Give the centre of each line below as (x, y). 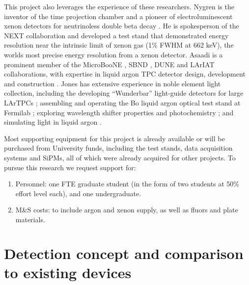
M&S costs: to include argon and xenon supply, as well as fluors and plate (127, 210)
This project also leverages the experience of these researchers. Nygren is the (119, 6)
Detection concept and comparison (124, 253)
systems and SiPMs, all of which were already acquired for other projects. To (120, 157)
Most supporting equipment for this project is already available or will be (114, 138)
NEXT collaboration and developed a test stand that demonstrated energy (116, 35)
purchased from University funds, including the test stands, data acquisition (118, 148)
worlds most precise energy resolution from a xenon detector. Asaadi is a (113, 54)
